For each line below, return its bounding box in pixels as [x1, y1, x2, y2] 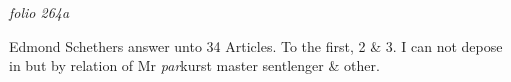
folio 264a [9, 2, 70, 23]
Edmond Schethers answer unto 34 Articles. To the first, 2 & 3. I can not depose [9, 35, 503, 56]
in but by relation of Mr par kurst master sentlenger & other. [9, 55, 380, 76]
